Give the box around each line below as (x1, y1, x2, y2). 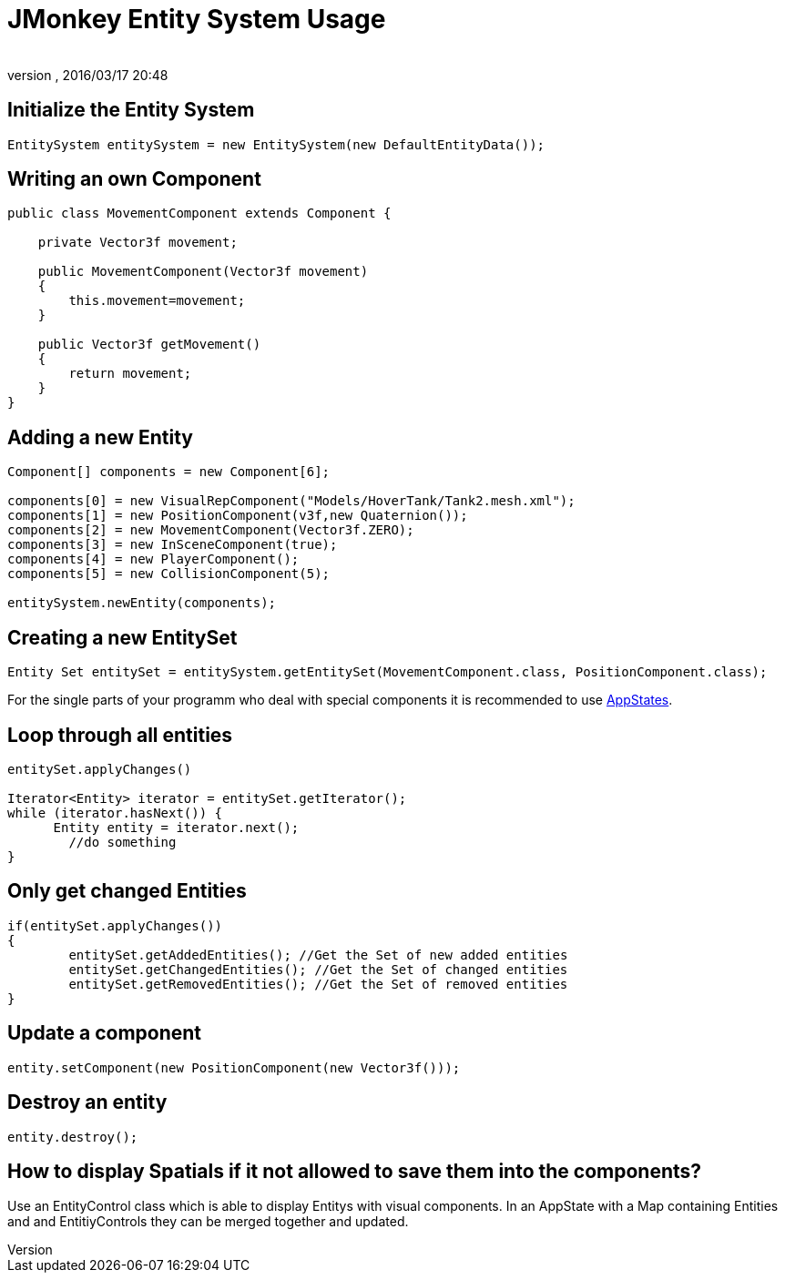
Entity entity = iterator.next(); (53, 819, 300, 835)
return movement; (68, 366, 192, 381)
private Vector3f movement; (37, 235, 238, 250)
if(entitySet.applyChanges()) (7, 918, 223, 933)
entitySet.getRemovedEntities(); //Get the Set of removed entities (68, 976, 568, 991)
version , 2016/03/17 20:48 (7, 66, 168, 83)
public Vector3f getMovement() (37, 337, 261, 352)
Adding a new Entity (7, 425, 193, 449)
